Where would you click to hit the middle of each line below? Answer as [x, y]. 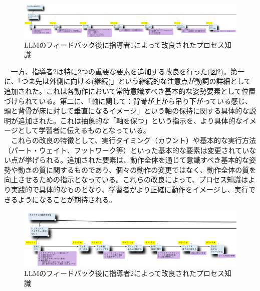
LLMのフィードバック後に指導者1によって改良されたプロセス [124, 44]
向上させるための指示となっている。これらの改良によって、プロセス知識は [126, 179]
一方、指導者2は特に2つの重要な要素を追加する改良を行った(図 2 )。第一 [127, 71]
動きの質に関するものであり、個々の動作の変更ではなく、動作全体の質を [137, 169]
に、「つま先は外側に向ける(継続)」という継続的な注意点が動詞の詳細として [128, 81]
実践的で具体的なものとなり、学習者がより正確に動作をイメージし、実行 [129, 189]
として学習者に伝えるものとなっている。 [84, 130]
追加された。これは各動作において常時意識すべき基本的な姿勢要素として [123, 91]
